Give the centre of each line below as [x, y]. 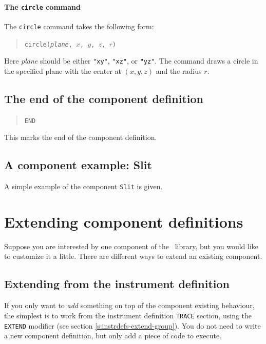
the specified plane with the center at [63, 70]
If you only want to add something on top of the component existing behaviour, [129, 305]
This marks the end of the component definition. [81, 137]
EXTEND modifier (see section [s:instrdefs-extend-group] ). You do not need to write [132, 325]
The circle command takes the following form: [79, 26]
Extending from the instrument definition [117, 284]
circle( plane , [48, 44]
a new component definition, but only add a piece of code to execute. [113, 336]
